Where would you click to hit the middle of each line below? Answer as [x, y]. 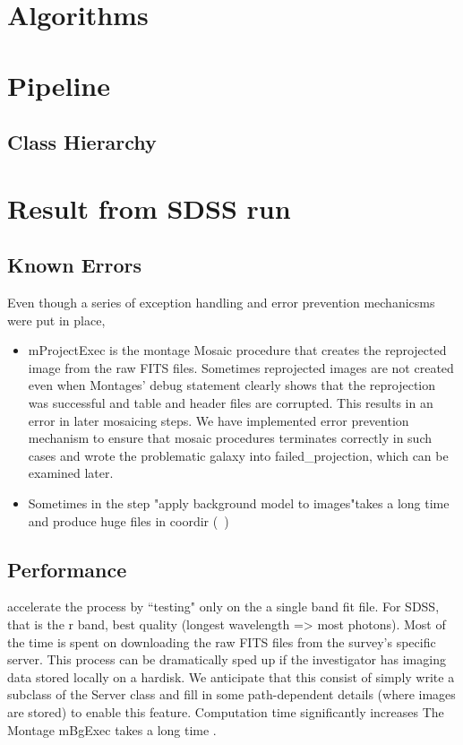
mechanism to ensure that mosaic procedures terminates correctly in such [230, 438]
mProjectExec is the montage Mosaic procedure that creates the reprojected [237, 350]
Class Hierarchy [82, 142]
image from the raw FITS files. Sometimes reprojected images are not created [241, 367]
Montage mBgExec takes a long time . [112, 729]
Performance [67, 569]
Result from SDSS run [149, 208]
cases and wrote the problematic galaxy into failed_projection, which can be [238, 455]
